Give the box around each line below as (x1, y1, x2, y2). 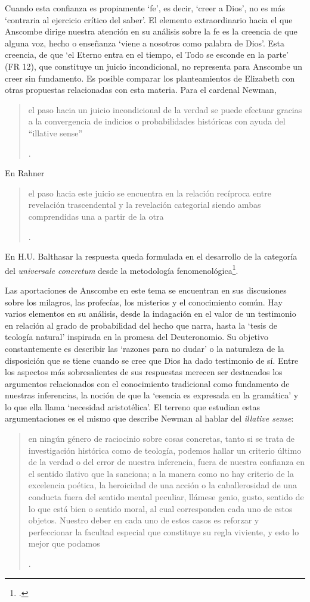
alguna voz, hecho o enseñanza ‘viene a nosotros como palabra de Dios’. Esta (5, 36, 285, 49)
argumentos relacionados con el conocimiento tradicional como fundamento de (5, 377, 290, 389)
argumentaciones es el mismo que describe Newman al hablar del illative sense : (5, 412, 294, 425)
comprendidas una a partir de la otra (28, 210, 164, 222)
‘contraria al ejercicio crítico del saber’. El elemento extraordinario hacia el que (5, 13, 293, 26)
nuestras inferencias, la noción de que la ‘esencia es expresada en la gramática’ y (5, 389, 299, 401)
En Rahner (5, 167, 45, 179)
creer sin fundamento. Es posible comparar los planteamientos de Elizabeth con (5, 71, 295, 84)
